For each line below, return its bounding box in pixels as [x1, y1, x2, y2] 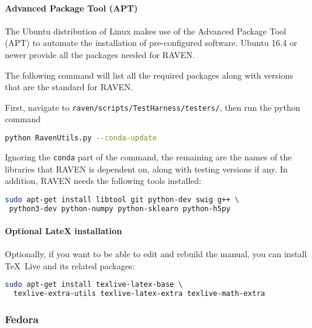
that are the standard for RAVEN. [5, 80, 133, 93]
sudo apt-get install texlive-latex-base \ [5, 280, 183, 289]
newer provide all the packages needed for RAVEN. [5, 48, 195, 61]
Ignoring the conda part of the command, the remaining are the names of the [5, 150, 292, 163]
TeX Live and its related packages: [5, 259, 135, 272]
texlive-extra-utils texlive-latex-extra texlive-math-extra [13, 289, 265, 298]
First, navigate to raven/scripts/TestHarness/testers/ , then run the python [5, 100, 300, 113]
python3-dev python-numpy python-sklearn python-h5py [9, 204, 231, 213]
